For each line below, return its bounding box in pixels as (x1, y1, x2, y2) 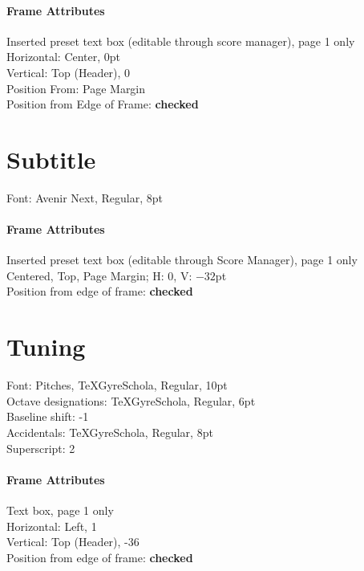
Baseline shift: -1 (6, 408, 89, 425)
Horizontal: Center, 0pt (6, 48, 121, 65)
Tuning (6, 330, 86, 363)
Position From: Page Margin (6, 80, 146, 96)
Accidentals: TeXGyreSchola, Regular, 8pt (6, 423, 213, 440)
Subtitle (6, 142, 96, 175)
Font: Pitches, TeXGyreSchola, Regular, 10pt (6, 377, 228, 394)
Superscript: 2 (6, 439, 75, 456)
